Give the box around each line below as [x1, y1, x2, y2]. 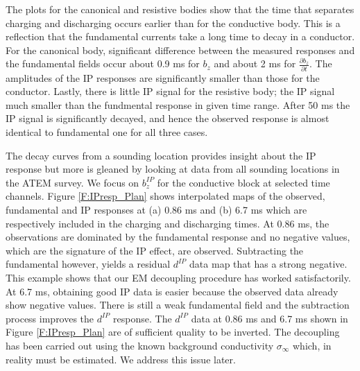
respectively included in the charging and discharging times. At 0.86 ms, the [6, 216, 329, 230]
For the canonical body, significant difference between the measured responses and [6, 42, 355, 57]
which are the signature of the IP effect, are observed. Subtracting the [6, 243, 304, 257]
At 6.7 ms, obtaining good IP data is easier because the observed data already [6, 284, 338, 298]
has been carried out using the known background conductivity [6, 338, 274, 352]
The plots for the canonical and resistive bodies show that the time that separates [6, 2, 354, 16]
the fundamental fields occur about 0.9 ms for [6, 56, 200, 71]
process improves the [6, 311, 94, 325]
